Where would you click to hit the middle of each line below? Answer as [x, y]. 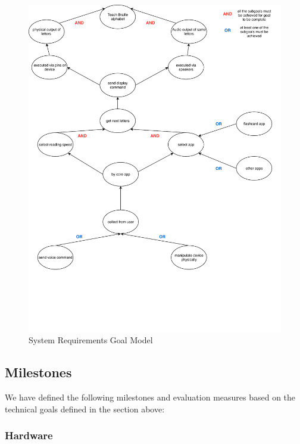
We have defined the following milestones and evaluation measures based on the [150, 397]
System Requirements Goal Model [91, 340]
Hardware [29, 435]
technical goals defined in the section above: [85, 409]
